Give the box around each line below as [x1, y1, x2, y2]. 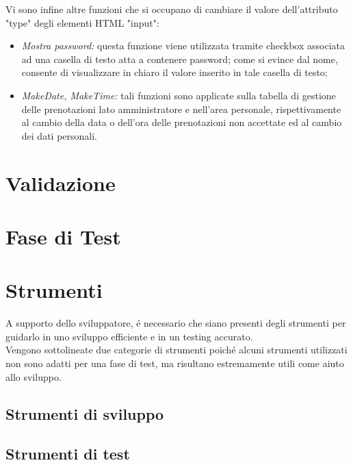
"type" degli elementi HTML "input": [5, 15, 159, 29]
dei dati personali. [21, 128, 97, 142]
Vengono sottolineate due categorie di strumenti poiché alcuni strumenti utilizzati [5, 342, 348, 357]
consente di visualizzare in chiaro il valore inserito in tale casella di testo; [21, 65, 328, 79]
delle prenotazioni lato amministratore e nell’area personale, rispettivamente [21, 101, 341, 116]
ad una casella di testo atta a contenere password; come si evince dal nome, [21, 51, 338, 66]
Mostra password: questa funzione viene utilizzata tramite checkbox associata [21, 38, 345, 53]
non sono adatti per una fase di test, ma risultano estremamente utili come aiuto [5, 356, 344, 370]
